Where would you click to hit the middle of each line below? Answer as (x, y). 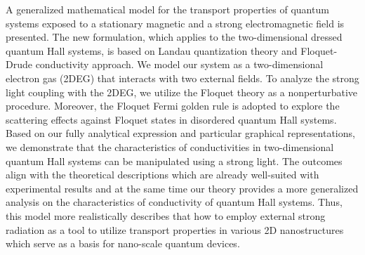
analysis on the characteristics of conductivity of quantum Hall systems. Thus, (174, 202)
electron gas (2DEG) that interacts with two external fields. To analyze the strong (182, 78)
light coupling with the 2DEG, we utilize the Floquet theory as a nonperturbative (182, 92)
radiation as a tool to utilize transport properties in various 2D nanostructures (175, 229)
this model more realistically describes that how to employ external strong (166, 215)
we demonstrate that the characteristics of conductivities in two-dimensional (170, 146)
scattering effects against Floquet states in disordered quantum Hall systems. (171, 119)
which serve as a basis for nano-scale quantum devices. (123, 243)
